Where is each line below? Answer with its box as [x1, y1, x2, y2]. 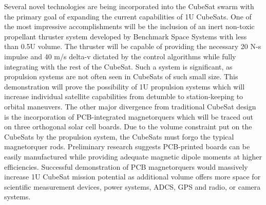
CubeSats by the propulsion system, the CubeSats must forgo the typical [4, 131, 234, 142]
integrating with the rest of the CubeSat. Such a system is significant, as [4, 61, 233, 72]
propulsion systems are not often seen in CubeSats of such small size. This [4, 71, 238, 82]
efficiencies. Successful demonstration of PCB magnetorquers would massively [4, 161, 248, 172]
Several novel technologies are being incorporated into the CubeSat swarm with [4, 1, 254, 11]
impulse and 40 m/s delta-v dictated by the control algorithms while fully [4, 51, 236, 61]
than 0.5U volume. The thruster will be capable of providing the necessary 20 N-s [4, 41, 261, 52]
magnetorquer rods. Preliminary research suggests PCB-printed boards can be [4, 141, 250, 152]
